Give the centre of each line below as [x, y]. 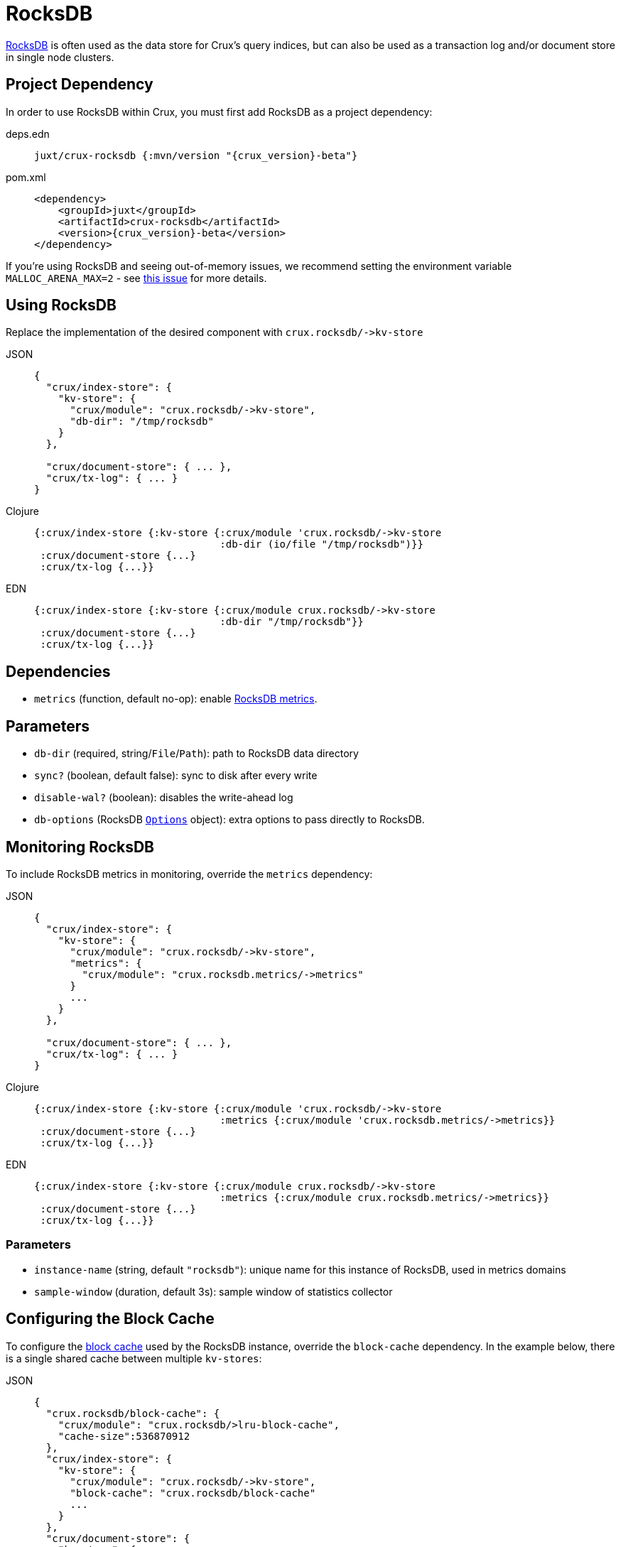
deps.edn [28, 134]
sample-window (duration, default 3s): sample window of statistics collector [214, 1291]
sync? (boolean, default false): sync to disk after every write [176, 776]
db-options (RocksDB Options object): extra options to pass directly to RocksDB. [229, 820]
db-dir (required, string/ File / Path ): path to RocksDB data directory [196, 754]
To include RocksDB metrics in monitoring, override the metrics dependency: [189, 874]
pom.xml [26, 177]
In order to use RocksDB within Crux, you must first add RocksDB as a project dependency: [219, 112]
